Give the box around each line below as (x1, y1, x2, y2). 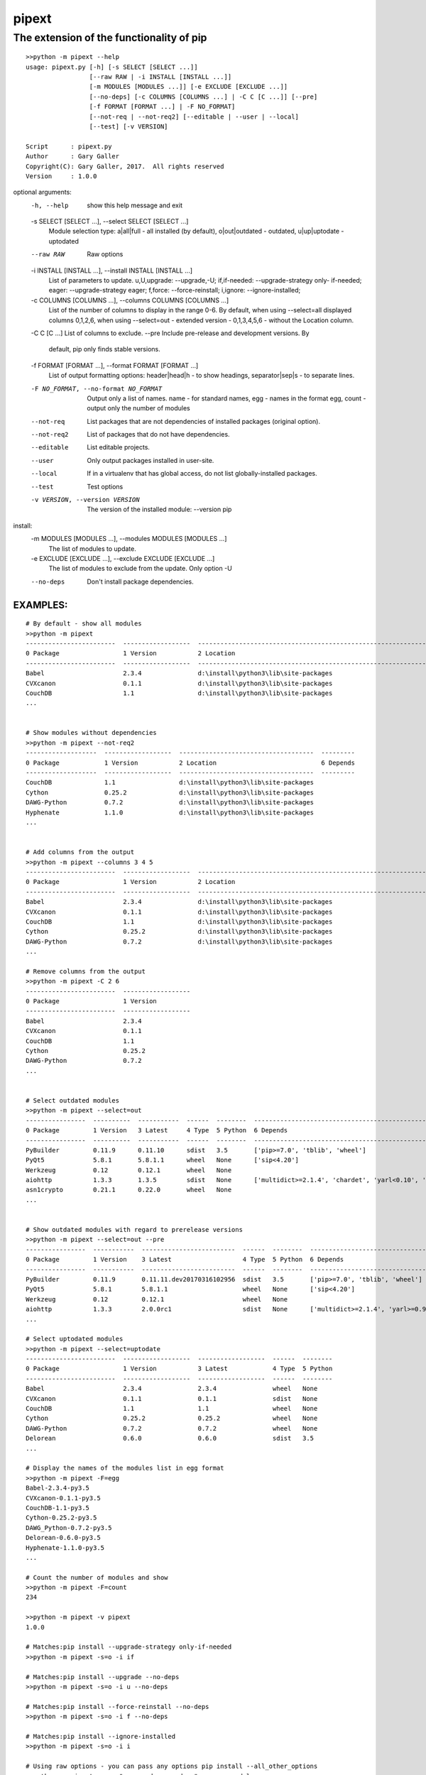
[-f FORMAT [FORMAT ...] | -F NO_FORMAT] (89, 103, 236, 111)
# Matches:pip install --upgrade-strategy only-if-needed (26, 1643, 232, 1651)
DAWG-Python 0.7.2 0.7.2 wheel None (26, 1424, 318, 1432)
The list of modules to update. (48, 544, 136, 553)
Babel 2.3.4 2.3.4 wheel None (26, 1384, 318, 1393)
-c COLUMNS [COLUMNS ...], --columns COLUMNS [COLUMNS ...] (31, 295, 229, 305)
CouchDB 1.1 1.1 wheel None (26, 1404, 318, 1413)
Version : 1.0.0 (26, 172, 97, 180)
